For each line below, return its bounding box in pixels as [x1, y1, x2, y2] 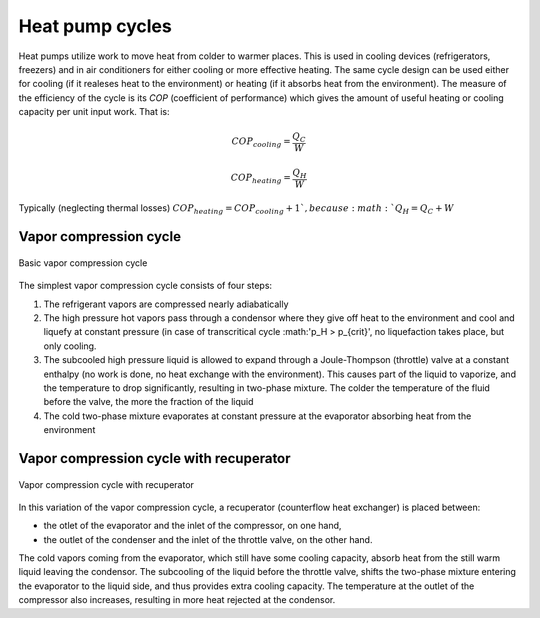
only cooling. [43, 340, 97, 352]
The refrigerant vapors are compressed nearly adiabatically [43, 298, 289, 310]
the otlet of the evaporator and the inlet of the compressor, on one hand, [43, 520, 342, 532]
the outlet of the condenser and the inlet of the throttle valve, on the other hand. [43, 533, 373, 545]
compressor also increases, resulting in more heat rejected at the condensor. [18, 594, 336, 606]
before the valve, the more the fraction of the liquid [43, 396, 254, 408]
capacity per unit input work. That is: [18, 106, 170, 118]
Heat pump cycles [18, 15, 172, 37]
